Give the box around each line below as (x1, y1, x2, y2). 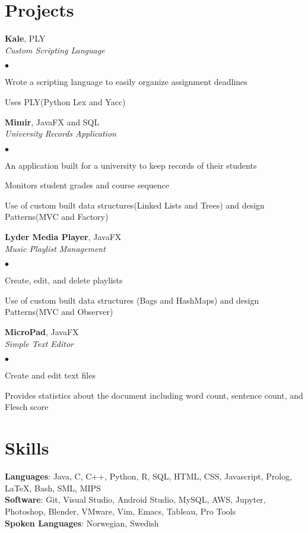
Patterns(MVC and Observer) (5, 305, 113, 318)
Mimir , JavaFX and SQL (5, 115, 100, 128)
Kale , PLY (5, 32, 46, 45)
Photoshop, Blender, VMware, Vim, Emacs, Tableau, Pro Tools (5, 504, 236, 517)
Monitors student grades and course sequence (5, 179, 169, 191)
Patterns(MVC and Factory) (5, 210, 109, 223)
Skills (5, 436, 49, 460)
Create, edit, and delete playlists (5, 274, 123, 286)
